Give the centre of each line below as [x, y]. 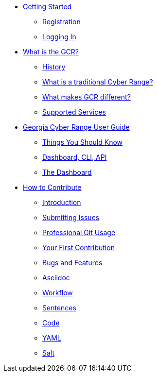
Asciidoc [56, 278]
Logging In [59, 37]
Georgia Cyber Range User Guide [76, 127]
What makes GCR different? [87, 97]
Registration [61, 22]
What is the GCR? [51, 52]
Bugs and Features [72, 263]
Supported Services [74, 112]
